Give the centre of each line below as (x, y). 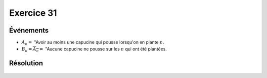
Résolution (26, 63)
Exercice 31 (33, 13)
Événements (29, 30)
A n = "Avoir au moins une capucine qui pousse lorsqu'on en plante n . (93, 43)
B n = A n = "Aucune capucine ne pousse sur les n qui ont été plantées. (94, 50)
